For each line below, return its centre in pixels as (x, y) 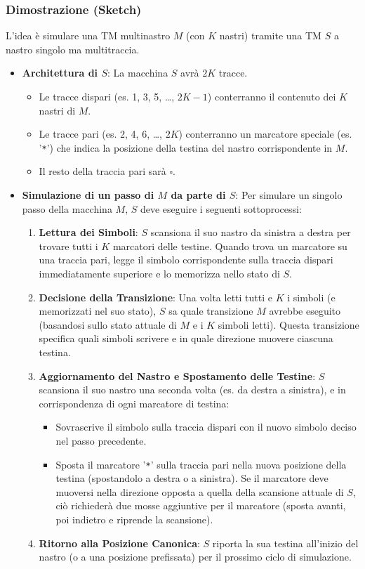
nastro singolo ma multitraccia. (73, 49)
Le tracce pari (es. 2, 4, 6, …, (100, 134)
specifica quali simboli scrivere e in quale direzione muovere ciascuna (186, 338)
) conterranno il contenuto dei (272, 96)
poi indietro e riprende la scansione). (134, 519)
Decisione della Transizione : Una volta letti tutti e (155, 297)
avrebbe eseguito (305, 311)
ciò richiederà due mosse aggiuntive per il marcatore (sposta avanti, (201, 505)
